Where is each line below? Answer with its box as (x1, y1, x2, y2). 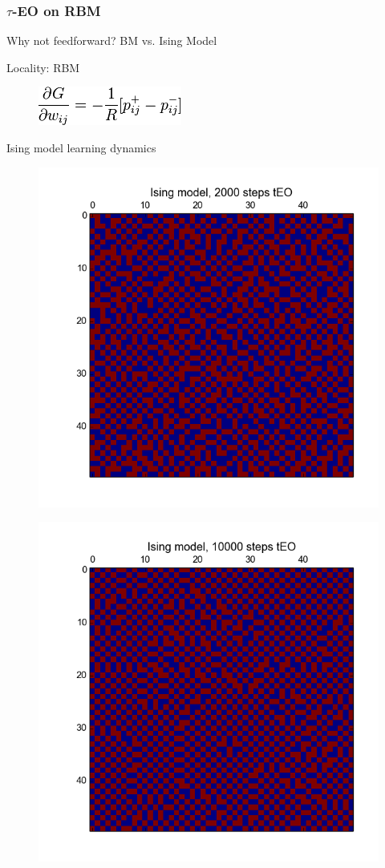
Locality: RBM (6, 59, 80, 75)
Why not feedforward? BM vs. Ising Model (6, 32, 217, 49)
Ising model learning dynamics (6, 139, 156, 155)
